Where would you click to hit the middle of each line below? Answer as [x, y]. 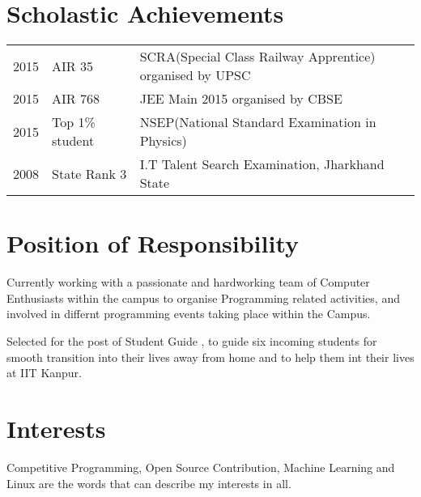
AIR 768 [76, 99]
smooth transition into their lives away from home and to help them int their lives [210, 357]
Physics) [163, 141]
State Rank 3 [89, 173]
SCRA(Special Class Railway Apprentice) [257, 57]
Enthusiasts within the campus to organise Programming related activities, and [203, 297]
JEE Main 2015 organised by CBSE [241, 99]
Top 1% [74, 122]
